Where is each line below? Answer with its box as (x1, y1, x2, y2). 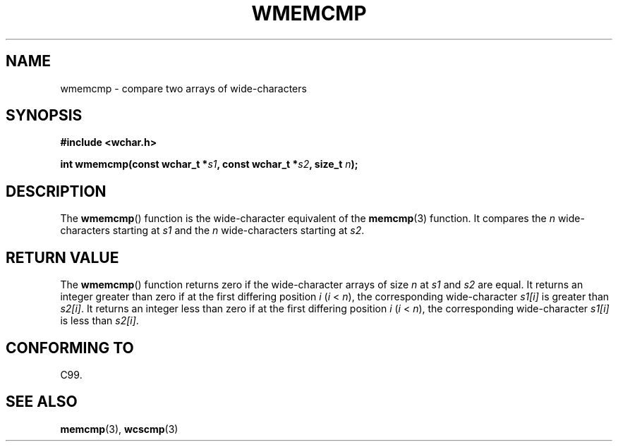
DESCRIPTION (6, 182, 107, 200)
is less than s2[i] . (60, 314, 139, 327)
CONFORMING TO (6, 338, 134, 357)
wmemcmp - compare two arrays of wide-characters (60, 82, 307, 94)
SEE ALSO (6, 393, 78, 411)
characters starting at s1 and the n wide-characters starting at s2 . (60, 224, 365, 237)
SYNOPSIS (6, 106, 83, 125)
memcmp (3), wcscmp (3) (60, 422, 178, 435)
